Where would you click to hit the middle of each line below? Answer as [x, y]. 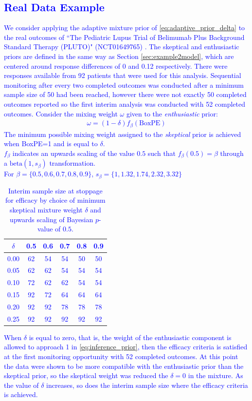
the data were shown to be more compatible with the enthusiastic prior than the [124, 366]
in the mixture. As [216, 375]
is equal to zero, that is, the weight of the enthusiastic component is [130, 337]
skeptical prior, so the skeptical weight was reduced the [86, 375]
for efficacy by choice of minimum [55, 200]
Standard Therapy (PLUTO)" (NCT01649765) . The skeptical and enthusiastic [122, 47]
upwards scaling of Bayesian [52, 219]
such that [162, 153]
